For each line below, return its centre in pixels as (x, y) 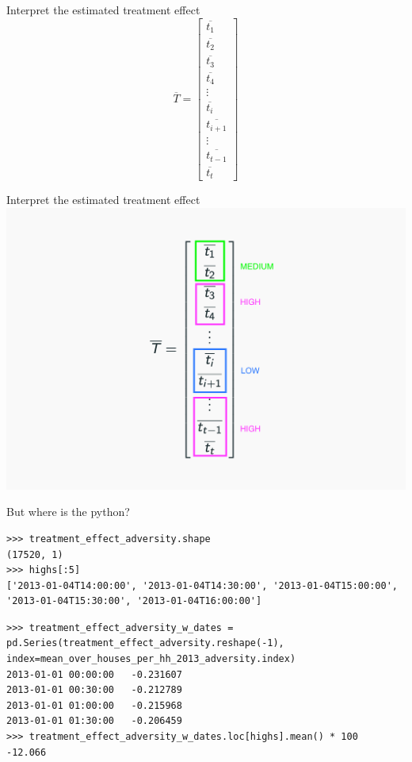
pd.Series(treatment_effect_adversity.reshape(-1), (145, 643)
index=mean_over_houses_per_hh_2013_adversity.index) (151, 659)
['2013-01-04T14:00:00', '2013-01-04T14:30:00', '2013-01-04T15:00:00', (202, 585)
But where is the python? (68, 512)
